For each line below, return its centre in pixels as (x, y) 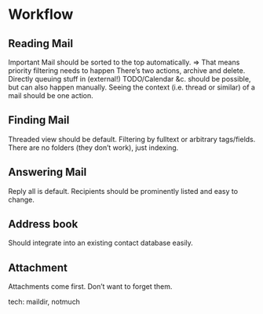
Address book (43, 224)
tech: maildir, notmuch (44, 302)
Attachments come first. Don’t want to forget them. (90, 287)
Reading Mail (40, 44)
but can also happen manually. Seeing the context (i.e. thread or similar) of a (131, 87)
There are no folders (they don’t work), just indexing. (93, 148)
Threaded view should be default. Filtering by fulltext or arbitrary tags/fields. (132, 139)
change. (22, 199)
